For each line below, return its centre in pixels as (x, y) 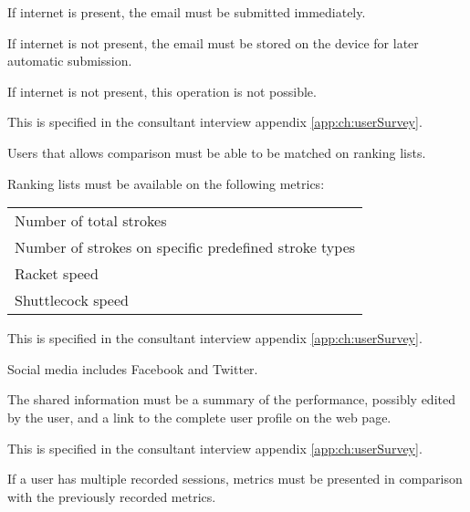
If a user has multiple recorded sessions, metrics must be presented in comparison (235, 479)
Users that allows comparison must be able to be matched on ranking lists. (217, 152)
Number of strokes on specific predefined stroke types (185, 247)
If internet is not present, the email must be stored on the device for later (213, 42)
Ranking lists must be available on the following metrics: (166, 183)
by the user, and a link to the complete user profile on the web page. (199, 417)
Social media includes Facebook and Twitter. (133, 368)
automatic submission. (70, 61)
